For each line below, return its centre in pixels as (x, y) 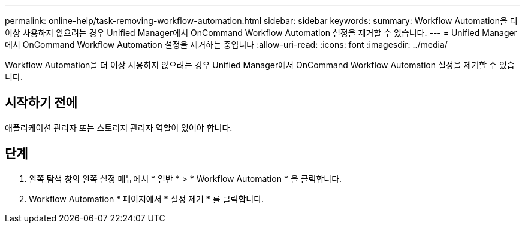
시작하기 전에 (41, 103)
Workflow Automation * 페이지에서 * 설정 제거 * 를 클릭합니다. (147, 199)
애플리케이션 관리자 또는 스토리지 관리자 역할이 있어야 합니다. (119, 127)
